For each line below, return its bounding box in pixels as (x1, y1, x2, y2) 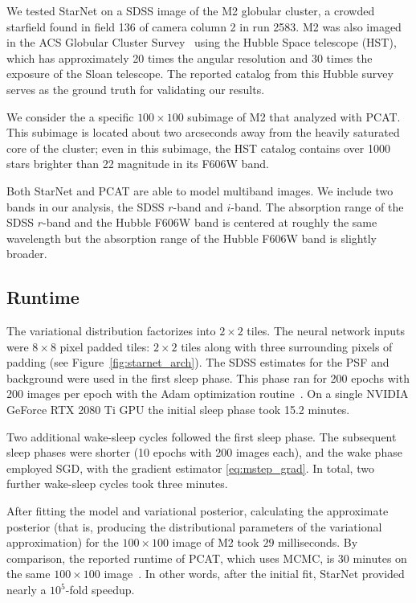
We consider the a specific (6, 108, 134, 125)
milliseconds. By (278, 534, 358, 551)
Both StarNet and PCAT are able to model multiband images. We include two (6, 182, 394, 199)
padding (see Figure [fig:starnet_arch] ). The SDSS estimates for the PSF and (6, 354, 389, 371)
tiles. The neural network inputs (247, 322, 405, 339)
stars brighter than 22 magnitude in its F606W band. (6, 155, 269, 172)
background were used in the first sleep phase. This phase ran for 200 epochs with (6, 369, 410, 386)
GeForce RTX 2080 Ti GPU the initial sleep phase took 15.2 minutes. (6, 401, 350, 418)
